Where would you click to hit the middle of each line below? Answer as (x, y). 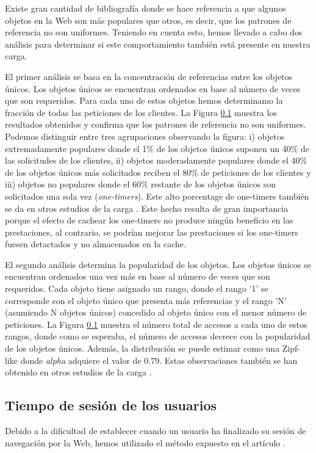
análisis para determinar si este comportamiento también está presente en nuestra (158, 44)
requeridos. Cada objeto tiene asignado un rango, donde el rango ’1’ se (137, 288)
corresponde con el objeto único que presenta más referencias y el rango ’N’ (146, 300)
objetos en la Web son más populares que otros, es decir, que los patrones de (148, 20)
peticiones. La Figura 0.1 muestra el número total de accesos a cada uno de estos (156, 324)
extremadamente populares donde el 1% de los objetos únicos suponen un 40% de (157, 148)
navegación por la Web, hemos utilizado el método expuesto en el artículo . (145, 442)
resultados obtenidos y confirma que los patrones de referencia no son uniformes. (156, 124)
